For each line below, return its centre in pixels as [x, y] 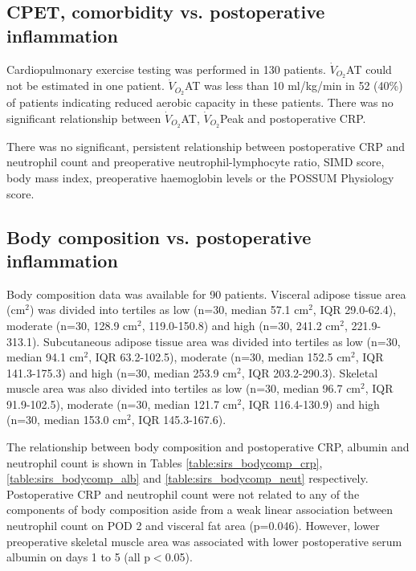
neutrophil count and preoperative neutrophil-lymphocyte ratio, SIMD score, [196, 162]
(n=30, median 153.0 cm [67, 420]
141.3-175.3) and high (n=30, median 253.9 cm [122, 372]
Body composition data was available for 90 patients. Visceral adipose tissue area [206, 294]
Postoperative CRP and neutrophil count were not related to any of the [183, 494]
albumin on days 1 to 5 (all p [78, 557]
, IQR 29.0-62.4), [355, 310]
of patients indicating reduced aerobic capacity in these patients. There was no [200, 102]
